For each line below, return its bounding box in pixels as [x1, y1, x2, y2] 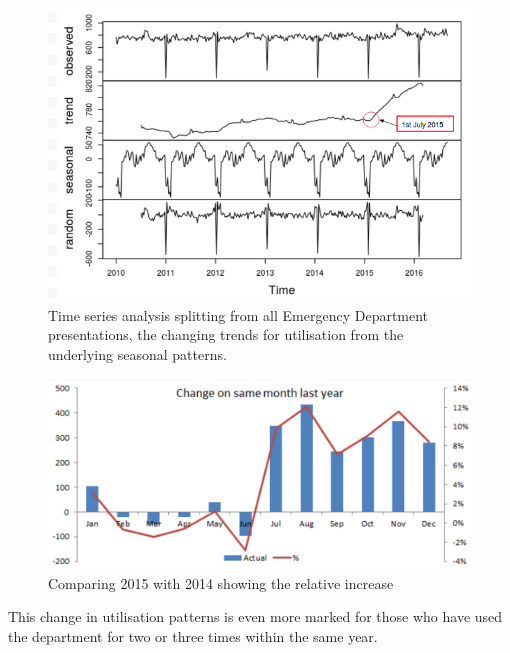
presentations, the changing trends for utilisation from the [48, 324, 404, 345]
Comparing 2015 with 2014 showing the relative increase [48, 572, 394, 593]
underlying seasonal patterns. [48, 344, 227, 365]
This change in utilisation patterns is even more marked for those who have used [8, 606, 503, 627]
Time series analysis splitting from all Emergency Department [48, 304, 429, 325]
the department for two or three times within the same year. [8, 625, 378, 646]
